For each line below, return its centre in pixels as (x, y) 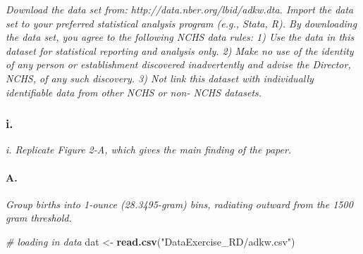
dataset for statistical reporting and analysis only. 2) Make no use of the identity (180, 50)
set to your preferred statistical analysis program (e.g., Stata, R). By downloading (181, 23)
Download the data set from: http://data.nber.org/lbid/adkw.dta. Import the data (180, 9)
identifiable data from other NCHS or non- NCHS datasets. (134, 92)
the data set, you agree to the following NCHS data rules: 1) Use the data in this (180, 37)
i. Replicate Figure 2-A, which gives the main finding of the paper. (149, 150)
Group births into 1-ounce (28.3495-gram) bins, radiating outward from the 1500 (179, 204)
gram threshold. (39, 218)
